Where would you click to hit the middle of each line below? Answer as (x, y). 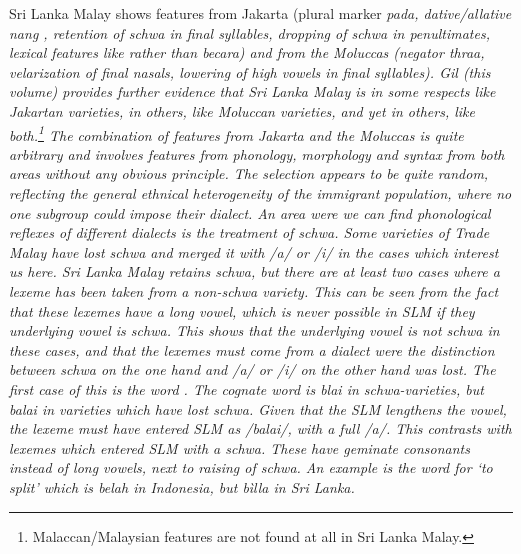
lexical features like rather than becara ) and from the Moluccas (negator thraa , (247, 52)
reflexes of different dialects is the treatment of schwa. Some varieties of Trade (249, 232)
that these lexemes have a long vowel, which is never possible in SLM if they (242, 310)
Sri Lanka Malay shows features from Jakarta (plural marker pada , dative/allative (260, 13)
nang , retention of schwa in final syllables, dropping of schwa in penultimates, (249, 32)
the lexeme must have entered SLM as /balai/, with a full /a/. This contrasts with (260, 428)
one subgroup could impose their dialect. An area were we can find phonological (250, 212)
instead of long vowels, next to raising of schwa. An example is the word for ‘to (251, 467)
